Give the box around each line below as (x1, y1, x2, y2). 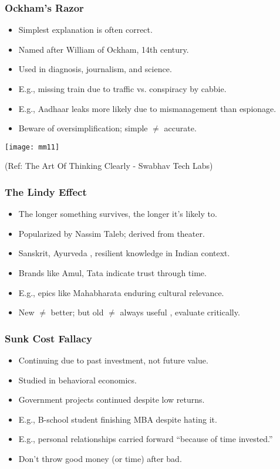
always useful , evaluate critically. (120, 306, 240, 318)
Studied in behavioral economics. (18, 373, 137, 386)
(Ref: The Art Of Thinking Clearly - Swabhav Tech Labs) (5, 159, 213, 172)
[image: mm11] (5, 142, 60, 151)
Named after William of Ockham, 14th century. (18, 43, 189, 55)
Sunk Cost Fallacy (5, 331, 92, 345)
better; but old (50, 306, 104, 318)
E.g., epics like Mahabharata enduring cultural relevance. (18, 286, 224, 298)
